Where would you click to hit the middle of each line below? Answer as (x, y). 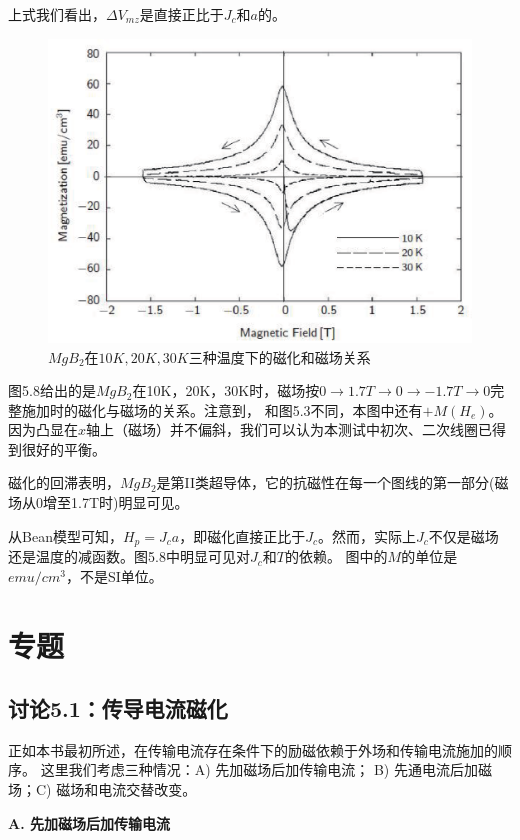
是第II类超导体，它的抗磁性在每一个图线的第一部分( (325, 482)
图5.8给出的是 (52, 390)
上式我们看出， (57, 14)
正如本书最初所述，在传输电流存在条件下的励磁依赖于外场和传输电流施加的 (253, 749)
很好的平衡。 (63, 448)
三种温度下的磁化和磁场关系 (279, 356)
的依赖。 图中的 (336, 556)
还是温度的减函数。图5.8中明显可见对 (129, 556)
